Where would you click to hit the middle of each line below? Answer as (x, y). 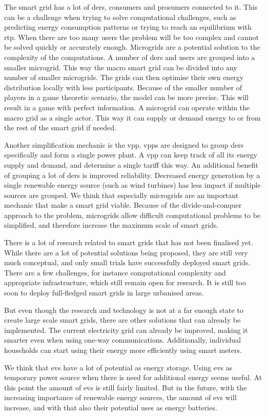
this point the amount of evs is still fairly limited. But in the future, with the (126, 387)
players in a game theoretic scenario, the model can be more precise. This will (126, 97)
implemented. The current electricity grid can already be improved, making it (126, 330)
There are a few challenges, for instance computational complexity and (115, 272)
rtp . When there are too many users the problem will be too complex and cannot (131, 37)
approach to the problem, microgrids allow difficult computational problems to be (132, 215)
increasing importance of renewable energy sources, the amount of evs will (120, 397)
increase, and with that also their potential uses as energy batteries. (111, 407)
